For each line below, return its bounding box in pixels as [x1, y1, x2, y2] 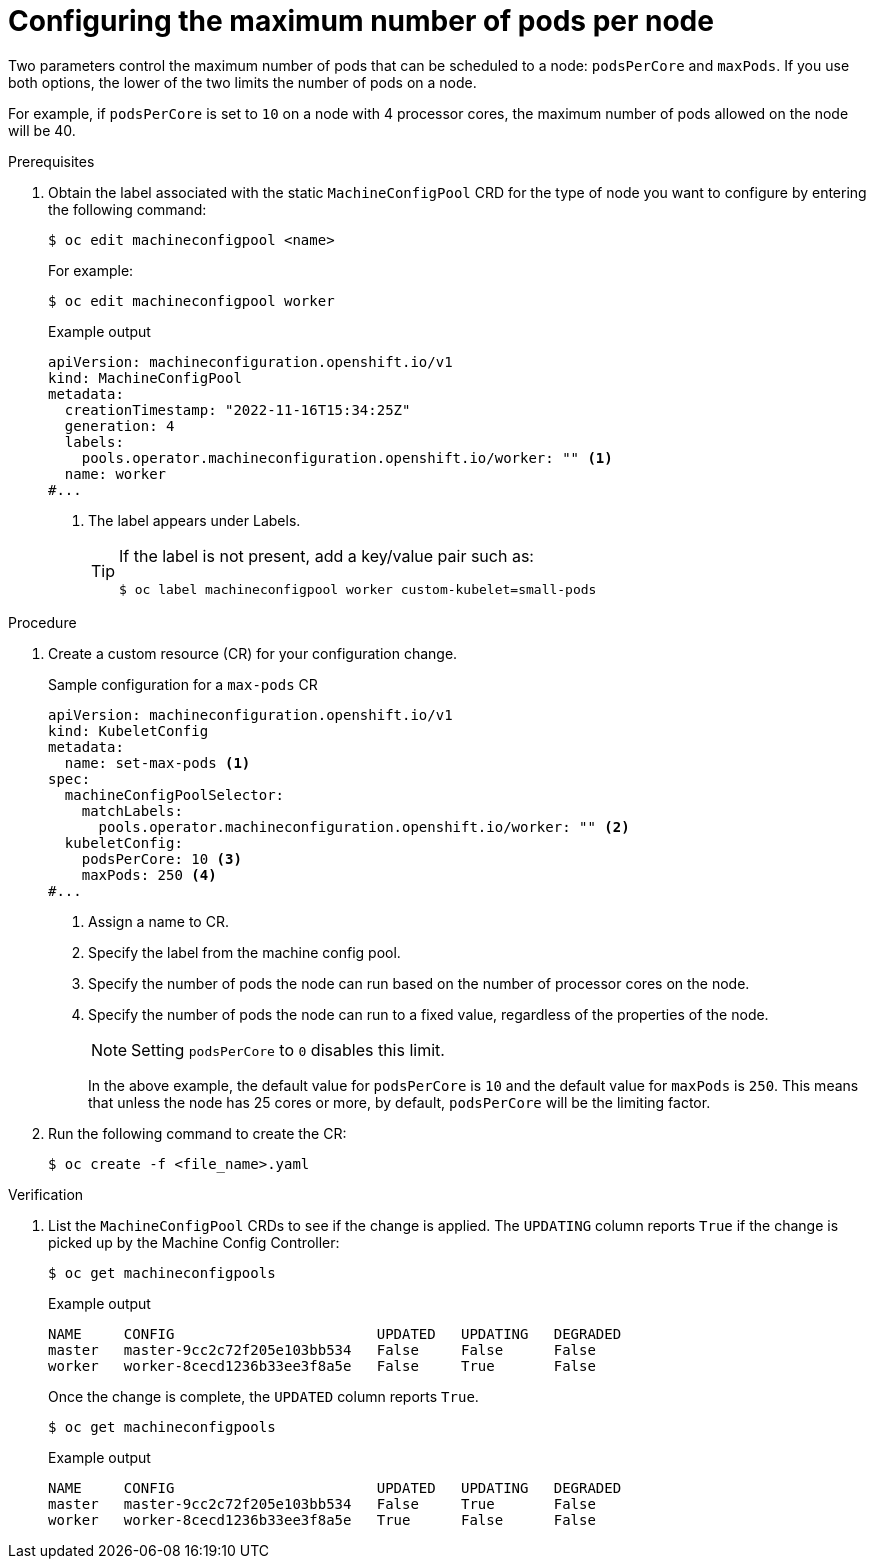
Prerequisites [8, 152, 95, 170]
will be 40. [8, 121, 76, 139]
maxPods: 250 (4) [81, 866, 217, 883]
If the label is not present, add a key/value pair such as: [119, 545, 534, 566]
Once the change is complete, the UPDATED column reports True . [48, 1387, 479, 1405]
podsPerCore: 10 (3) [81, 850, 242, 867]
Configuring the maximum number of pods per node [8, 4, 714, 38]
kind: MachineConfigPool [48, 369, 242, 386]
